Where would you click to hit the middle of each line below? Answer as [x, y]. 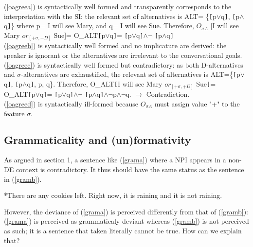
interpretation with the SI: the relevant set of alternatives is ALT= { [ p [110, 16]
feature [14, 113]
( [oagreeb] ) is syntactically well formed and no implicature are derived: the [115, 45]
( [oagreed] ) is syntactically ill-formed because [71, 104]
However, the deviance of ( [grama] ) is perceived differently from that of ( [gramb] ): [126, 211]
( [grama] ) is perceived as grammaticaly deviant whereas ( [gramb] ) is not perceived [126, 221]
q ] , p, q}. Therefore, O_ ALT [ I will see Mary [95, 83]
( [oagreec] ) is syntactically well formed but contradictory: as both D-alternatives [124, 64]
